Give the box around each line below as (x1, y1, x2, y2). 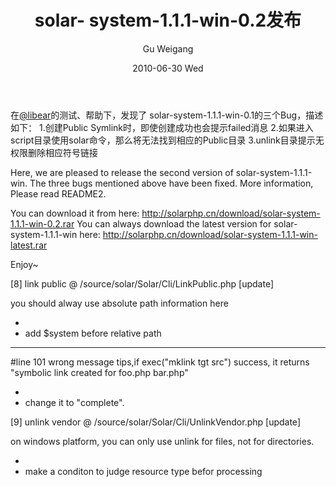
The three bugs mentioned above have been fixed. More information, (29, 177, 314, 189)
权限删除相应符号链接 (10, 146, 98, 158)
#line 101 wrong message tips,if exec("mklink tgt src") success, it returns (10, 356, 310, 368)
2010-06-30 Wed (132, 62, 204, 74)
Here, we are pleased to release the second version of (10, 166, 234, 178)
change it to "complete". (24, 396, 125, 408)
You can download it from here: (10, 207, 140, 219)
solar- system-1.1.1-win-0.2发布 (34, 9, 302, 32)
